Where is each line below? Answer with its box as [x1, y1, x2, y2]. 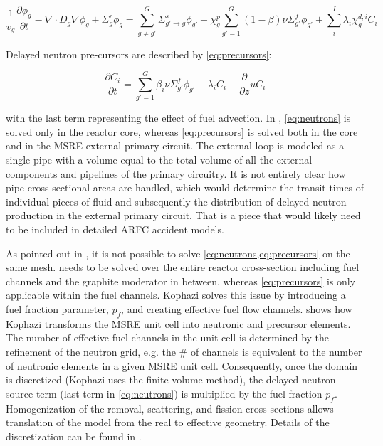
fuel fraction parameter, [6, 302, 109, 316]
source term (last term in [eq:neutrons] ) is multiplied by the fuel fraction [6, 386, 322, 400]
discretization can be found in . [6, 428, 142, 443]
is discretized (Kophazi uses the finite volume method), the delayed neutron [6, 372, 336, 387]
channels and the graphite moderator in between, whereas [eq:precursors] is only [6, 273, 356, 288]
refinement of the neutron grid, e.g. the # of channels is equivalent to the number [6, 344, 362, 359]
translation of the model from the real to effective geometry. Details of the [6, 415, 330, 430]
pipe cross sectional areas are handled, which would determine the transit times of [6, 180, 364, 195]
